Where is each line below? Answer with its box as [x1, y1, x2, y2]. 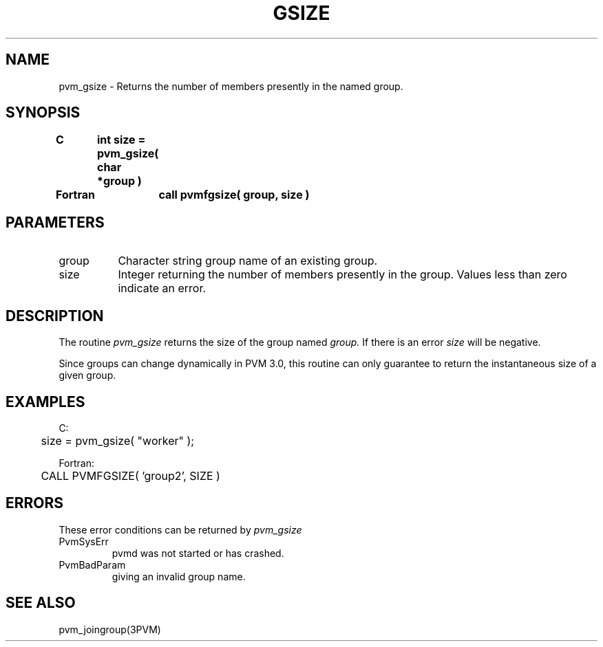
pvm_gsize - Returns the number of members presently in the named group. [59, 80, 403, 92]
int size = [96, 133, 146, 147]
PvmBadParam [59, 558, 126, 571]
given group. [59, 369, 116, 382]
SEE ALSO [6, 594, 76, 612]
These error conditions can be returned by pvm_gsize [59, 523, 302, 536]
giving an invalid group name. [112, 570, 246, 582]
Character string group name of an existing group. [118, 254, 378, 268]
